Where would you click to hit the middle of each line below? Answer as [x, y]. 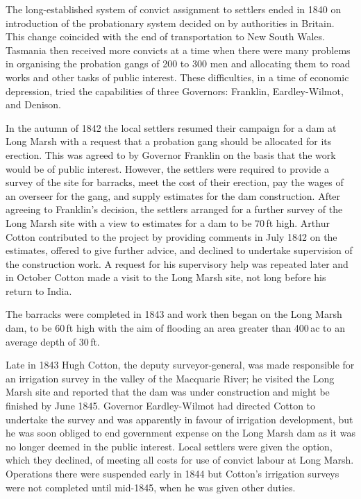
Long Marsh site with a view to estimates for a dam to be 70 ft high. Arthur [168, 222]
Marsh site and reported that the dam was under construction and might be [168, 392]
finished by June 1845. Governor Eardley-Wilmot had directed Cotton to [161, 406]
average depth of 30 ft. [53, 341]
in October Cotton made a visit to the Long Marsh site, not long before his [166, 277]
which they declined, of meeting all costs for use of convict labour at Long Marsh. [180, 460]
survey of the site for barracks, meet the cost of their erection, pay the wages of [175, 182]
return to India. [39, 290]
